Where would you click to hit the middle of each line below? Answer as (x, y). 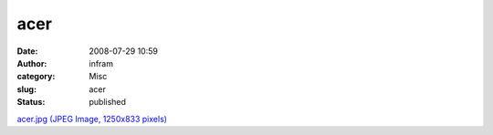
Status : (31, 102)
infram (101, 63)
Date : (27, 51)
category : (36, 77)
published (108, 102)
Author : (32, 63)
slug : (26, 89)
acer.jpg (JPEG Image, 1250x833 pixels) (92, 119)
